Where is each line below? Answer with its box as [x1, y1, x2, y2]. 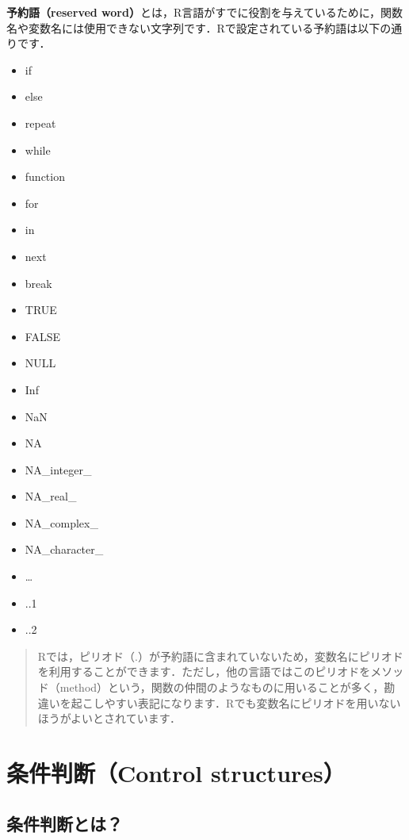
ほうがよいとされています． [37, 710, 182, 727]
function [25, 168, 65, 185]
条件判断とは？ [6, 811, 123, 835]
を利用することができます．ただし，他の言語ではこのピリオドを [37, 663, 371, 680]
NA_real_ [25, 488, 77, 504]
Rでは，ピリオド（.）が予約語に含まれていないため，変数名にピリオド [37, 647, 403, 664]
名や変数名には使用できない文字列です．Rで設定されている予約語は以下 [6, 19, 380, 36]
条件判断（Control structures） [6, 757, 346, 788]
